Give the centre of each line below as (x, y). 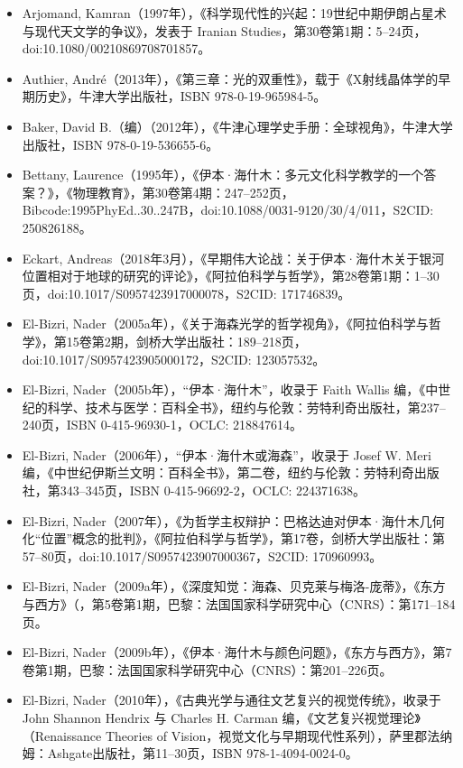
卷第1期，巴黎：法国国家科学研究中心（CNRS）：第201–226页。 (207, 669)
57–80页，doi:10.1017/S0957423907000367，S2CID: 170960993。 (202, 555)
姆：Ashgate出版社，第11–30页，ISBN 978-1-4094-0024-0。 (190, 753)
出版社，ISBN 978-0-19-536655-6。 (120, 144)
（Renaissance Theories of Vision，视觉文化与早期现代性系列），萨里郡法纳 (237, 735)
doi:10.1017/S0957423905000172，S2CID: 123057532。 (174, 359)
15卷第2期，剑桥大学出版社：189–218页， (186, 341)
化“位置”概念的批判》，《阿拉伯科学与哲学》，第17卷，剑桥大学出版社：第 (234, 538)
